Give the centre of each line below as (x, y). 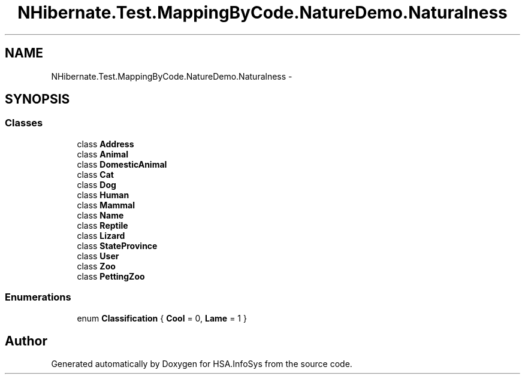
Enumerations (38, 297)
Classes (24, 123)
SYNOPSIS (37, 99)
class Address (105, 144)
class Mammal (106, 205)
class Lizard (101, 235)
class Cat (95, 174)
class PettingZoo (111, 276)
